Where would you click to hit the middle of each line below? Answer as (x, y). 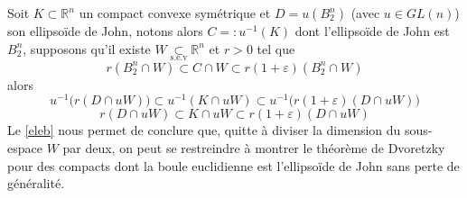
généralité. (36, 183)
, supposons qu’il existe (87, 48)
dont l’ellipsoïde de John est (372, 31)
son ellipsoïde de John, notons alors (105, 31)
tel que (276, 48)
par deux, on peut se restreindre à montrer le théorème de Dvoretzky (254, 148)
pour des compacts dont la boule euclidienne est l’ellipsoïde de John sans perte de (233, 165)
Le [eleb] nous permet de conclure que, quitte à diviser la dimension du (204, 130)
